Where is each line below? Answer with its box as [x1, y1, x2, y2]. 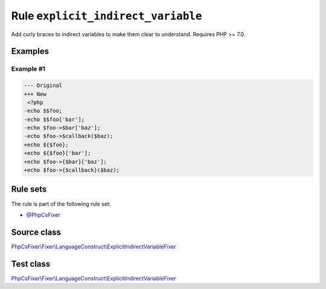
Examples [11, 46, 50, 57]
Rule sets [11, 184, 47, 195]
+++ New [24, 91, 46, 97]
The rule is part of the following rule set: [11, 200, 111, 207]
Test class [11, 259, 51, 269]
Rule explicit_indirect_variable [11, 9, 202, 22]
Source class [11, 227, 62, 237]
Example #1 [11, 65, 45, 73]
